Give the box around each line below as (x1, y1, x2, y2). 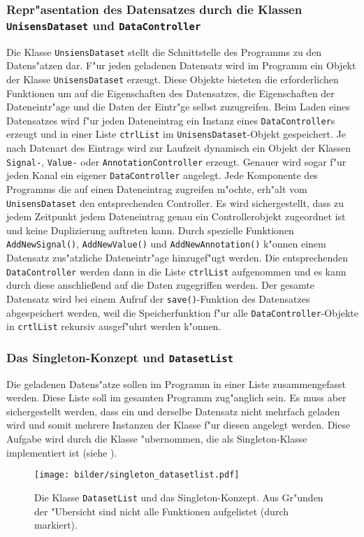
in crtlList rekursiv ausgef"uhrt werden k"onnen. (6, 319, 221, 334)
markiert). (34, 517, 78, 532)
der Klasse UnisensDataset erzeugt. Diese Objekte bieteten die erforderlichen (6, 71, 339, 86)
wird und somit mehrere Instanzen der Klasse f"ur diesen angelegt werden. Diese (6, 417, 351, 432)
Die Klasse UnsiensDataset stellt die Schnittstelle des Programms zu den (6, 44, 322, 59)
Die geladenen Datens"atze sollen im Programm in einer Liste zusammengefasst (6, 376, 347, 391)
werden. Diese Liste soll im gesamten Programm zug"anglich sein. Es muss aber (6, 390, 347, 405)
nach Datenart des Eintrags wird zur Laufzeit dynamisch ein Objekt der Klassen (6, 141, 351, 155)
